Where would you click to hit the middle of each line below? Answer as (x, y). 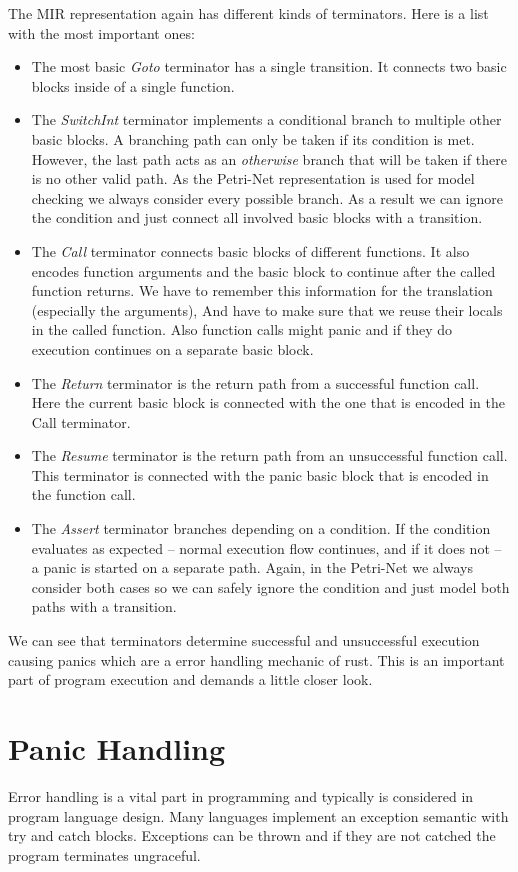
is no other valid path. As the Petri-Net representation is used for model (253, 178)
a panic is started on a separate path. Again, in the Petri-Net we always (252, 567)
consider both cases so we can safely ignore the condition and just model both (270, 586)
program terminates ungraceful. (104, 854)
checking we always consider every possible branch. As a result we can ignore (267, 197)
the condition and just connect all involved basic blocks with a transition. (257, 217)
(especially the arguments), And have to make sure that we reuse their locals (267, 309)
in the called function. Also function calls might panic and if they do (241, 329)
